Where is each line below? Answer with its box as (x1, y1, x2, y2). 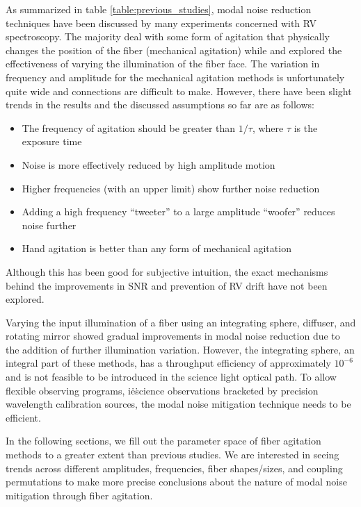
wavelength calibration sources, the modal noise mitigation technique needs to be (6, 397, 351, 411)
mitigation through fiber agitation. (6, 488, 153, 502)
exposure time (22, 134, 82, 149)
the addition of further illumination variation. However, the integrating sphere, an (6, 342, 355, 356)
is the (294, 120, 318, 135)
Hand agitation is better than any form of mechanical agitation (22, 241, 291, 256)
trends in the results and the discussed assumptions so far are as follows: (6, 97, 314, 112)
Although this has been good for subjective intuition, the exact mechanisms (6, 264, 328, 279)
